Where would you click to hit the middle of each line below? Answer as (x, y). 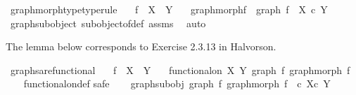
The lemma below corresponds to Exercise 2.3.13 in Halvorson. (141, 46)
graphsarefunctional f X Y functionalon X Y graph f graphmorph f (180, 70)
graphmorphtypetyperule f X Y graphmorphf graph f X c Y (169, 9)
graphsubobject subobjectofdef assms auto (108, 23)
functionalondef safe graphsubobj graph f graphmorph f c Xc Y (177, 83)
